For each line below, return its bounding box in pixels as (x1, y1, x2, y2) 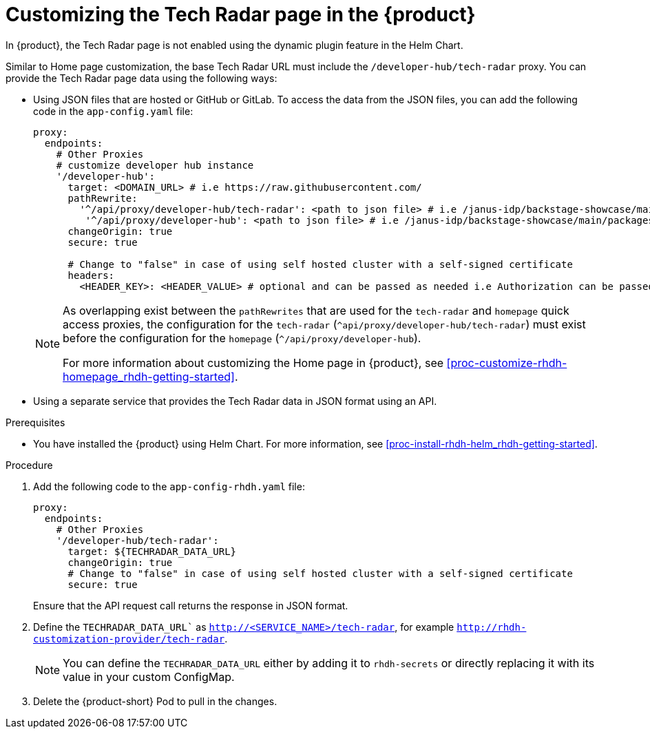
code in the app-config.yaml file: (33, 105, 193, 117)
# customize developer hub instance (56, 159, 254, 171)
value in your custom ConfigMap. (63, 669, 235, 684)
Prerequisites (6, 416, 65, 428)
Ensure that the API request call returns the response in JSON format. (33, 599, 348, 611)
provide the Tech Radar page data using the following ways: (6, 72, 277, 84)
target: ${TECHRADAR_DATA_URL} (67, 545, 237, 557)
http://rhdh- (457, 621, 527, 633)
